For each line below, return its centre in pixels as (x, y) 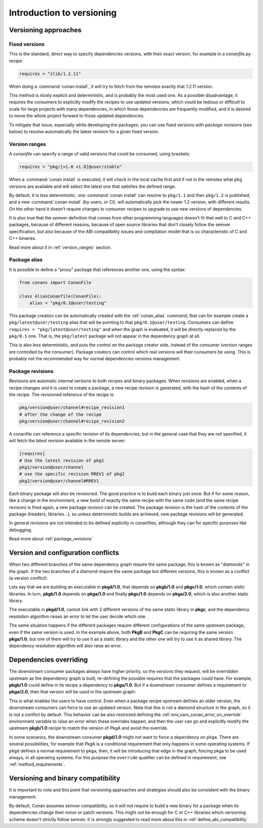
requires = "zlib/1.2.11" (50, 74)
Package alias (26, 260)
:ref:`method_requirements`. (37, 764)
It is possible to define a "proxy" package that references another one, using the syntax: (97, 269)
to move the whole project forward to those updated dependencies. (77, 116)
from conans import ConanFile (55, 282)
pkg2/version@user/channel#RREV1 (59, 481)
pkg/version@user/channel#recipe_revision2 (72, 421)
